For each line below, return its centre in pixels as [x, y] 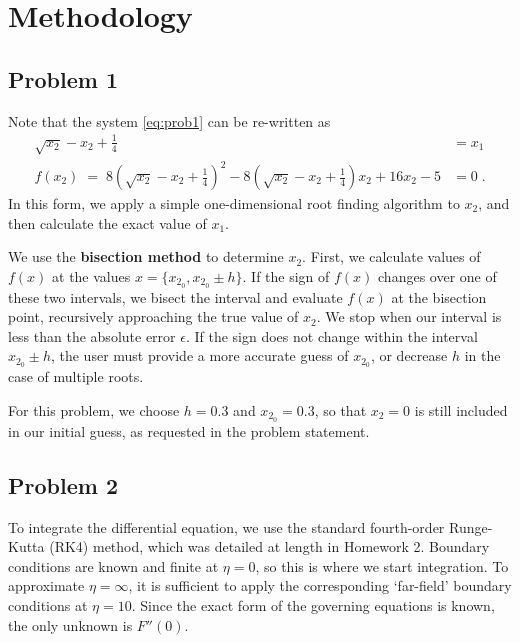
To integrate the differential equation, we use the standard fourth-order [226, 526]
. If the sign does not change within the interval [331, 335]
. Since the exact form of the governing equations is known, [313, 604]
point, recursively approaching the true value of [153, 316]
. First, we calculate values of [391, 256]
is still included [461, 409]
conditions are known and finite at [113, 565]
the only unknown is [70, 624]
